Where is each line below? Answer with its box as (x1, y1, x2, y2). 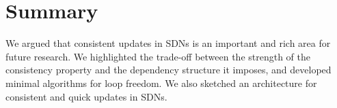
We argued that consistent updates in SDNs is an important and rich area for (5, 36, 331, 50)
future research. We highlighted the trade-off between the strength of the (5, 49, 311, 63)
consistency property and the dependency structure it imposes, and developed (5, 62, 332, 77)
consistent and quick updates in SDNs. (5, 89, 167, 103)
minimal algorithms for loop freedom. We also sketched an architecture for (5, 75, 317, 90)
